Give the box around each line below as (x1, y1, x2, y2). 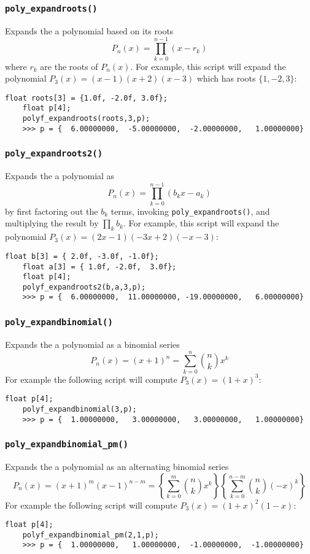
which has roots (196, 72, 256, 85)
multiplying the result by (5, 217, 99, 229)
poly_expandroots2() (5, 148, 103, 159)
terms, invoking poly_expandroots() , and (110, 204, 270, 217)
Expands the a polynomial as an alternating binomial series (5, 460, 229, 472)
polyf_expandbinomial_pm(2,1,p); (22, 530, 159, 539)
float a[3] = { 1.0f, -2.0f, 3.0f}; (22, 262, 177, 271)
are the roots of (40, 60, 98, 72)
